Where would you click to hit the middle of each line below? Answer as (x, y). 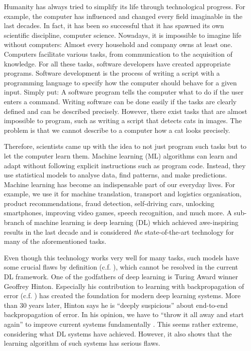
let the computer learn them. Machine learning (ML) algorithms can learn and (121, 155)
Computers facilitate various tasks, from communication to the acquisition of (118, 54)
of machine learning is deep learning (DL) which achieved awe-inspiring (132, 222)
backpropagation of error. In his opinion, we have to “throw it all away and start (124, 314)
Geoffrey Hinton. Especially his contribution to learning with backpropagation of (124, 286)
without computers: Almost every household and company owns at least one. (118, 44)
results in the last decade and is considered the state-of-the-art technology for (119, 231)
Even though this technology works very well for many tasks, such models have (122, 257)
